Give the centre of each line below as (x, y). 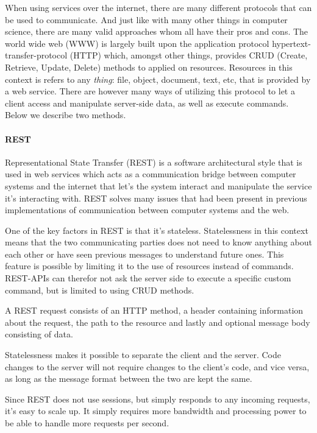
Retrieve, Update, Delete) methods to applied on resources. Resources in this (149, 67)
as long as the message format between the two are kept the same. (129, 378)
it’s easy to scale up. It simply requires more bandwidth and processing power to (156, 411)
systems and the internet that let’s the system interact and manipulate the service (158, 185)
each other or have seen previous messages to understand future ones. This (144, 254)
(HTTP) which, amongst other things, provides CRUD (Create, (189, 55)
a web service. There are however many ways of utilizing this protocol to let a (150, 91)
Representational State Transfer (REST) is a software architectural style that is (154, 162)
